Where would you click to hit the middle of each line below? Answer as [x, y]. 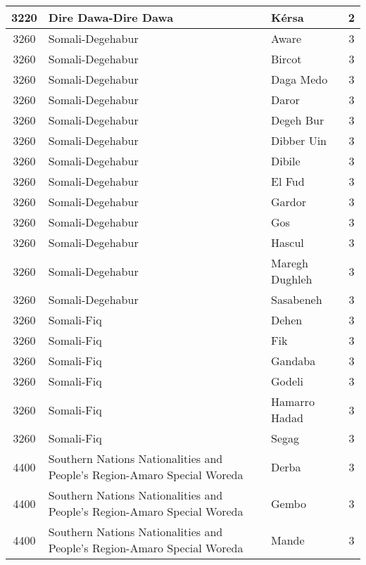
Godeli [287, 381]
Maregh [290, 263]
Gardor [289, 202]
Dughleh [292, 279]
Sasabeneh [297, 299]
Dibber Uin [299, 140]
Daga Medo [299, 79]
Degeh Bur [298, 120]
